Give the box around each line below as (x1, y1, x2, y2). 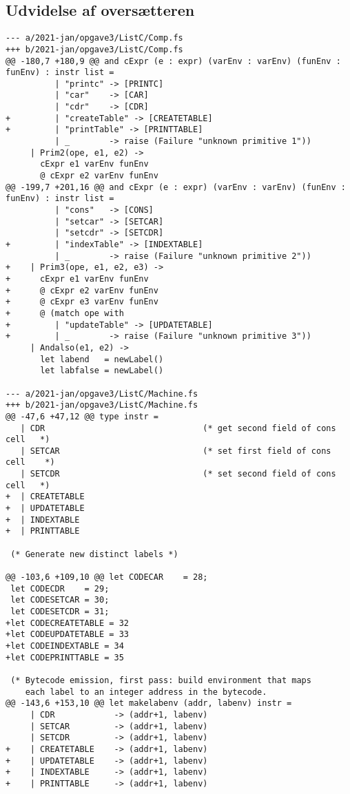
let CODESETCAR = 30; (10, 595, 110, 605)
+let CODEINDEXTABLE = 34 (6, 640, 124, 651)
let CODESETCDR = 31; (10, 607, 110, 617)
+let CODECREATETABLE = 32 (6, 618, 129, 628)
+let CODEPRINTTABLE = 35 (6, 652, 124, 662)
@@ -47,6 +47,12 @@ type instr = (6, 411, 158, 421)
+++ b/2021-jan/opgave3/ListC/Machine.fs (6, 400, 198, 410)
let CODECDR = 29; (10, 583, 110, 594)
